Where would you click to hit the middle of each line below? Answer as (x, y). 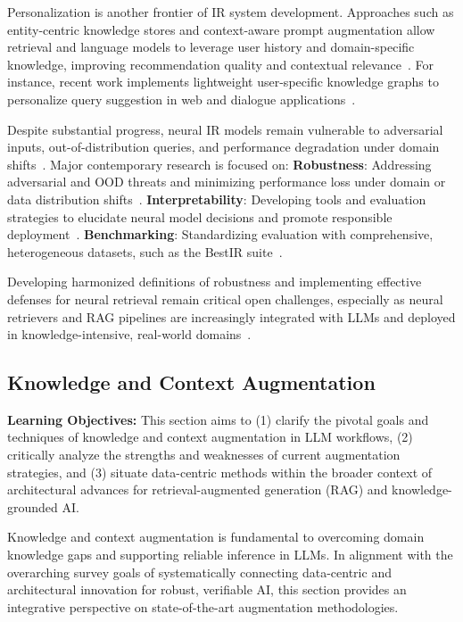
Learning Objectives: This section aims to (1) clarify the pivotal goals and (218, 419)
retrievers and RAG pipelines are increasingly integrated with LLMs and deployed (231, 316)
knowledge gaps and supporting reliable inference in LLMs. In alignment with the (230, 555)
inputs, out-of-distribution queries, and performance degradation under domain (223, 147)
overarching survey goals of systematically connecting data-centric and (199, 572)
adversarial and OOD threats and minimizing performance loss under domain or (227, 182)
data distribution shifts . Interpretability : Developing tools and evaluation (217, 199)
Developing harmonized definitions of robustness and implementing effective (215, 282)
